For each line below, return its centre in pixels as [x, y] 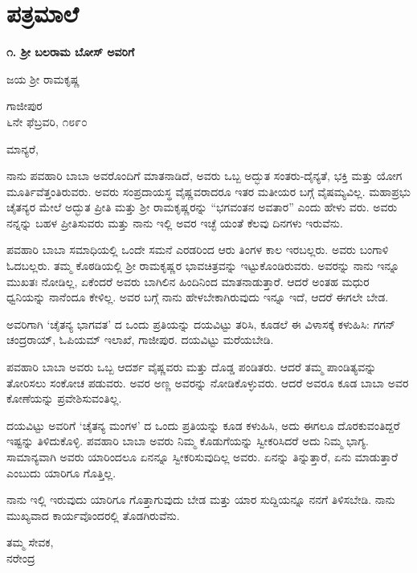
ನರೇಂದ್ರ [21, 557]
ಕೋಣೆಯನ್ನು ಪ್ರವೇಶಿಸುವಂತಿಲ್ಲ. [64, 398]
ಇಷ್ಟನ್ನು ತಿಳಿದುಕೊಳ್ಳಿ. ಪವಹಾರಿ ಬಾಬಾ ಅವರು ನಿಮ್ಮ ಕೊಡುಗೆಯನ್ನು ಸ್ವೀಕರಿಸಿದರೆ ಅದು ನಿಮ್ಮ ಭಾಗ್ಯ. [188, 441]
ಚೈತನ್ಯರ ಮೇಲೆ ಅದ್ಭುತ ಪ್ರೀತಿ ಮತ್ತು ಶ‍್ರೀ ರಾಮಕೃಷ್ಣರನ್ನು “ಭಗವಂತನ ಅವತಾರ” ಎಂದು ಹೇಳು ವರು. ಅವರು [202, 207]
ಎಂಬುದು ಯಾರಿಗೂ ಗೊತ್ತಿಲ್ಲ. [61, 472]
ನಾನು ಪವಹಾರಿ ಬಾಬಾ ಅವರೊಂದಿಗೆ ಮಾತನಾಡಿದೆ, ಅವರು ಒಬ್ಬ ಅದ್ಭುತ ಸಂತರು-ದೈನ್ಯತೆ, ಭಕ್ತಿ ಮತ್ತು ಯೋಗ [204, 176]
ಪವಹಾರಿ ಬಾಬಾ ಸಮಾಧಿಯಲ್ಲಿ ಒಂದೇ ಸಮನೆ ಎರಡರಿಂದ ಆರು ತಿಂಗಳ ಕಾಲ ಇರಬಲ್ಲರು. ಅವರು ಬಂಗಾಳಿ [198, 250]
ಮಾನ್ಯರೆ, [22, 148]
